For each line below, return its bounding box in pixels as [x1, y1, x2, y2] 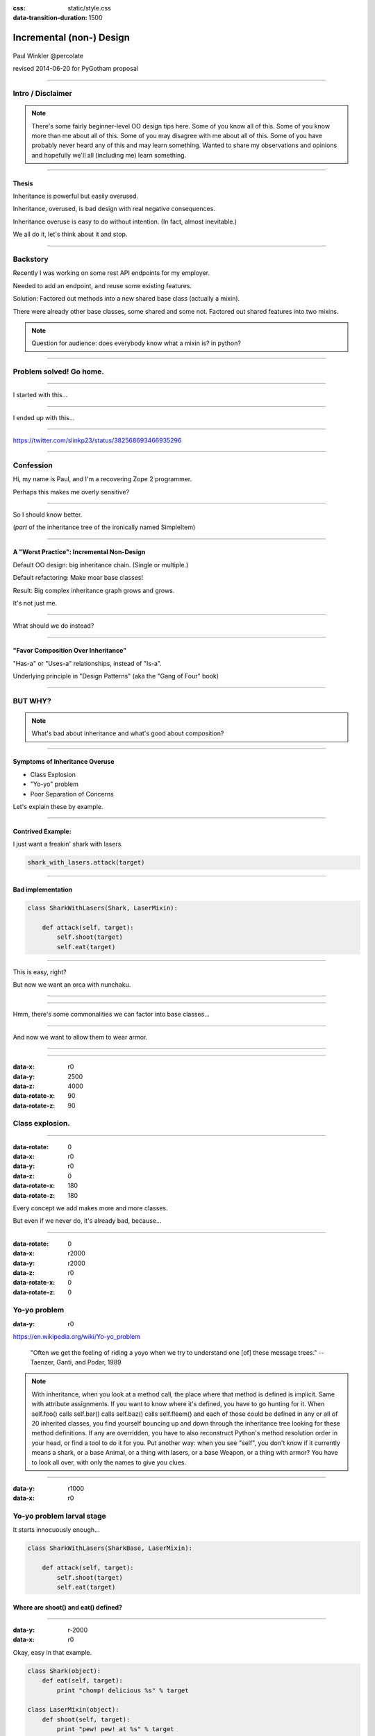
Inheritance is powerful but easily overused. [12, 192, 139, 201]
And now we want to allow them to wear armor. [12, 1033, 148, 1041]
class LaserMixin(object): [27, 1705, 119, 1714]
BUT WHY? [12, 696, 51, 706]
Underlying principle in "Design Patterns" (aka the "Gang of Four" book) [12, 672, 219, 681]
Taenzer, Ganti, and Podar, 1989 [30, 1358, 122, 1367]
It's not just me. [12, 599, 58, 607]
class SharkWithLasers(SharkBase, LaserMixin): [27, 1544, 192, 1552]
